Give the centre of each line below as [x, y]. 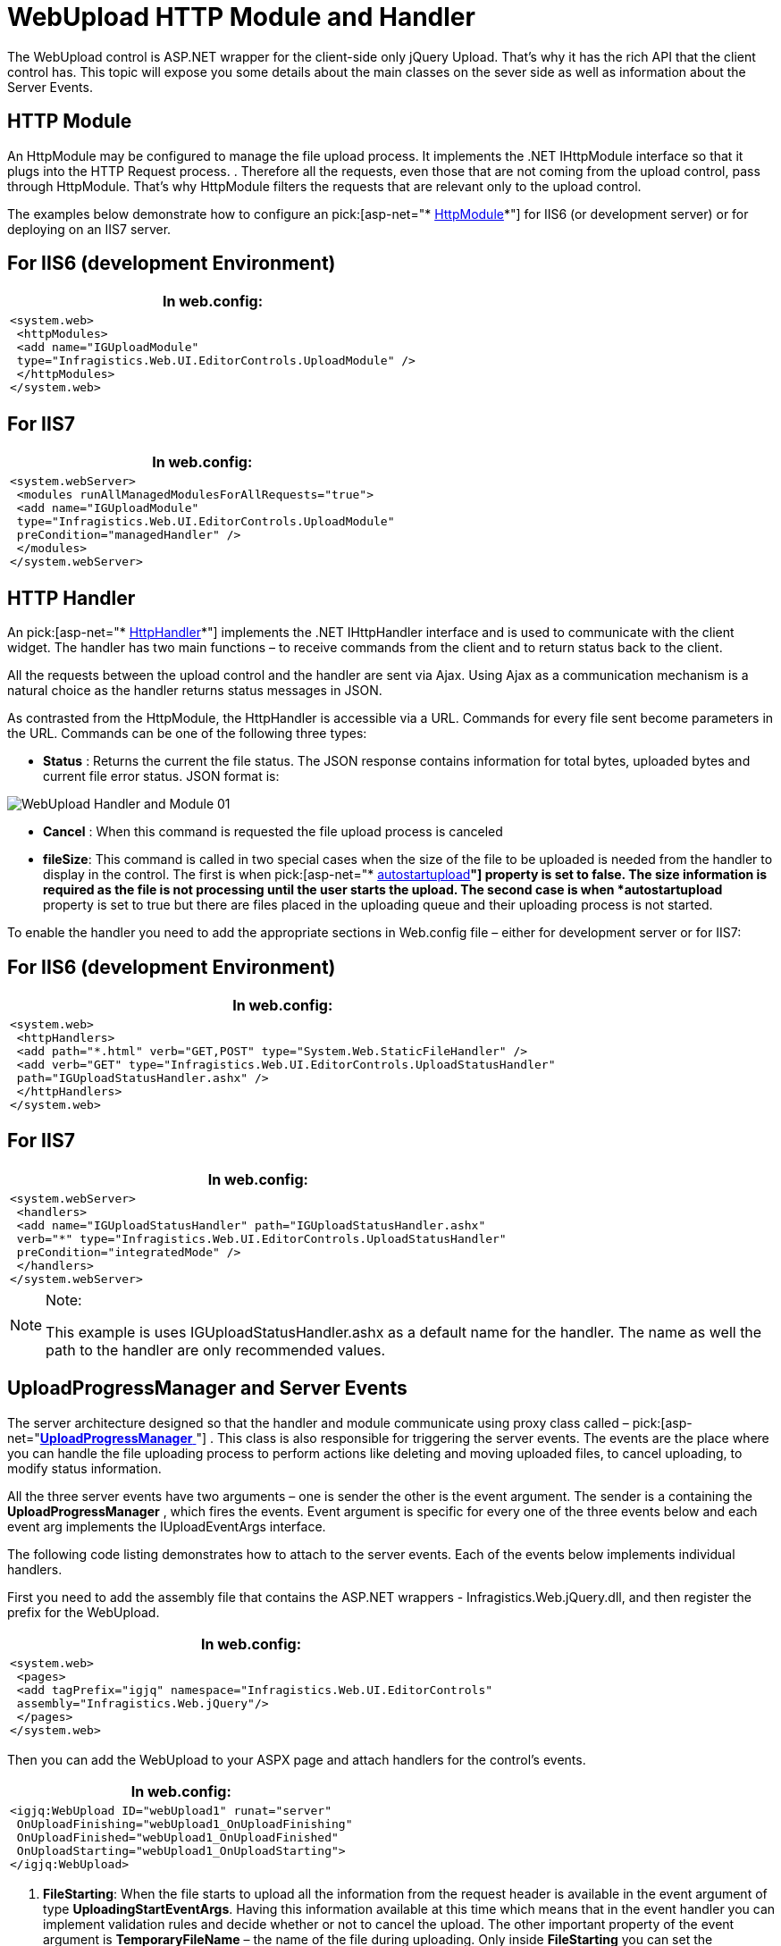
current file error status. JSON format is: [161, 776]
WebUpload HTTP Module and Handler [241, 17]
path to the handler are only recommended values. [216, 1350]
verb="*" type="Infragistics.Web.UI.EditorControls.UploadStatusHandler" [261, 1238]
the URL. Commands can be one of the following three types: [187, 734]
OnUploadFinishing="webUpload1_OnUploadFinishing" [185, 1824]
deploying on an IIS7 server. [89, 229]
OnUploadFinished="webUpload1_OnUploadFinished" [177, 1837]
